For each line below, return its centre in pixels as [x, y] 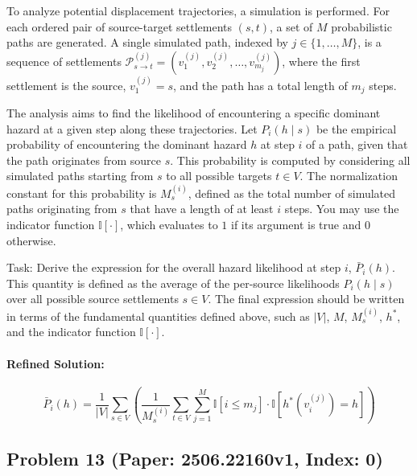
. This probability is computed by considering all [290, 160]
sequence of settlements [64, 61]
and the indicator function [71, 332]
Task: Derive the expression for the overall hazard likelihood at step [174, 267]
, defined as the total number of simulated [292, 193]
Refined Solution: [56, 363]
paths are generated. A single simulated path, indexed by [147, 42]
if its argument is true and [296, 224]
